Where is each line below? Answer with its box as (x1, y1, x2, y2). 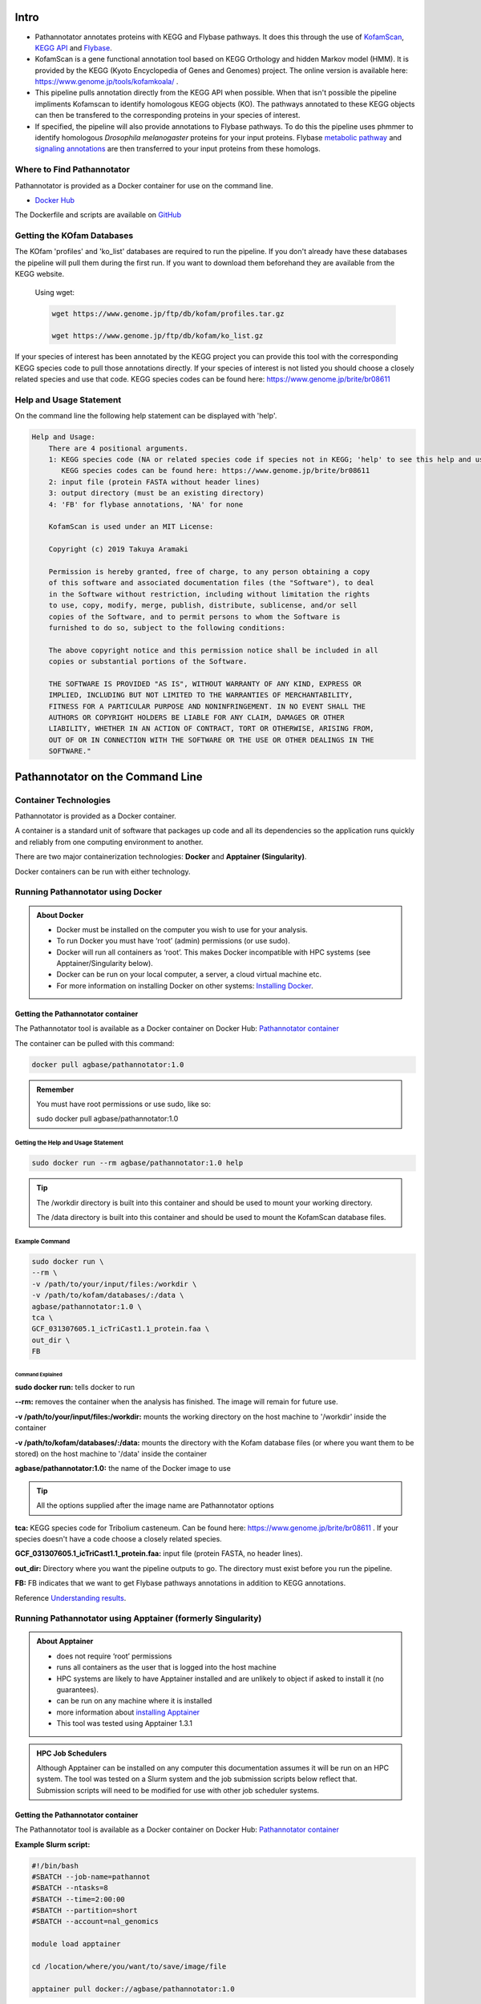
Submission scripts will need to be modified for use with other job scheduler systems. (36, 1785, 320, 1795)
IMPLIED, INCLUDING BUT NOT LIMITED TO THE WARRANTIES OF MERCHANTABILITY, (48, 690, 354, 700)
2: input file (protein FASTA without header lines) (48, 477, 261, 487)
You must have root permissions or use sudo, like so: (36, 1099, 212, 1109)
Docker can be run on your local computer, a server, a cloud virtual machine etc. (56, 970, 322, 980)
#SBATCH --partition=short (31, 1906, 138, 1915)
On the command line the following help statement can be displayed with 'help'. (14, 411, 277, 421)
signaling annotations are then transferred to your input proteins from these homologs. (34, 144, 321, 154)
